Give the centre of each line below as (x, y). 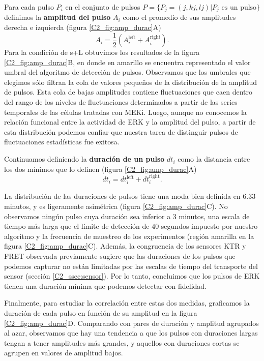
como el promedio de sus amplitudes (179, 17)
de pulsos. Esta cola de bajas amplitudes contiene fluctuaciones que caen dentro (128, 92)
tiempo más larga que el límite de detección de (77, 226)
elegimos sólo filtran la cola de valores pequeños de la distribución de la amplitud (131, 82)
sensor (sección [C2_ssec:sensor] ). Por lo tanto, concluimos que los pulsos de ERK (132, 276)
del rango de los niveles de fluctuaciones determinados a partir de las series (121, 102)
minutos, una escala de (214, 216)
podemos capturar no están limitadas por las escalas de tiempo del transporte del (131, 266)
